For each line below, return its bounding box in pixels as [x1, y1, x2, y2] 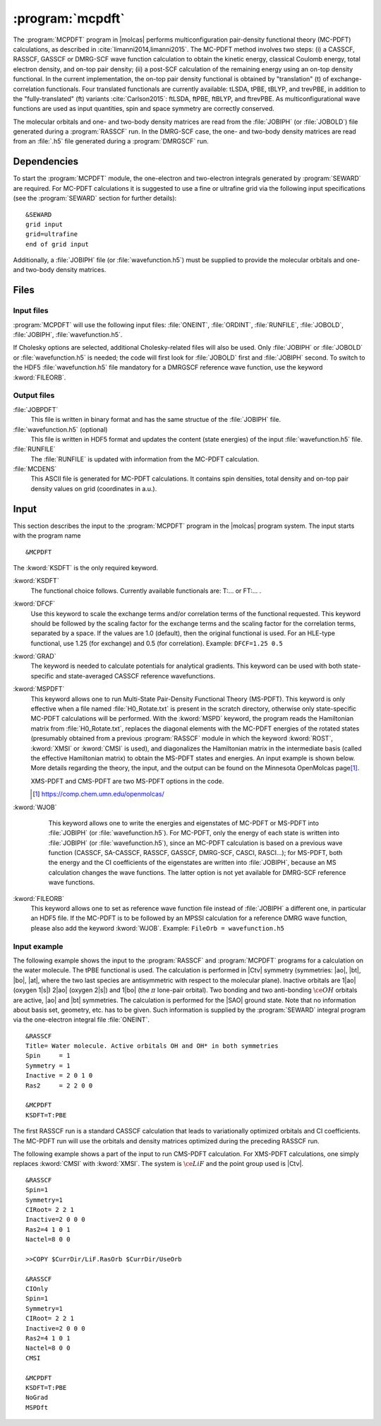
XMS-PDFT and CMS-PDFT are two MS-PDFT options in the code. [30, 777, 224, 785]
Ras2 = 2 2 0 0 [25, 1081, 93, 1090]
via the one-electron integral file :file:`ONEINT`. [13, 1015, 150, 1024]
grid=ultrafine [25, 230, 78, 238]
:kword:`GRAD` [13, 652, 56, 661]
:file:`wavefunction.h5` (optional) [13, 425, 108, 434]
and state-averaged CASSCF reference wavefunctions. [55, 671, 215, 680]
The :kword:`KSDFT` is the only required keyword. [13, 563, 159, 572]
